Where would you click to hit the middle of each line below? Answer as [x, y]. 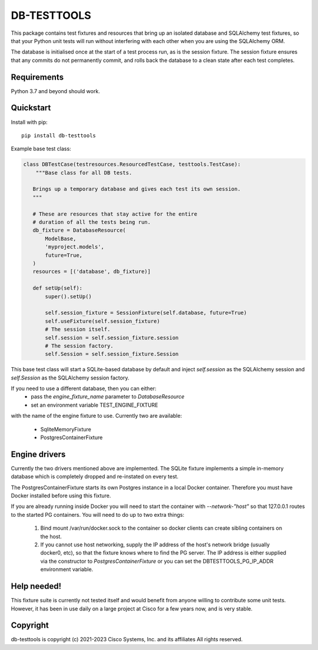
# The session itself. [78, 329]
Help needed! [36, 586]
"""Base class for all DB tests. [84, 173]
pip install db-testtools [59, 135]
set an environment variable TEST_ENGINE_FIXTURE [95, 405]
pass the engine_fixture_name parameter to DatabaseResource [108, 397]
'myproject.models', [74, 247]
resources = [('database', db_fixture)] [92, 272]
